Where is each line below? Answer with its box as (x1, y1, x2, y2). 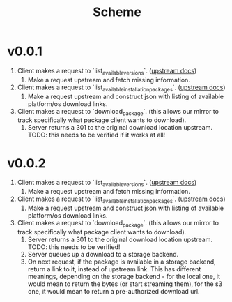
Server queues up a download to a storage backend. (27, 250, 179, 258)
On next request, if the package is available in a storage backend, (27, 257, 216, 266)
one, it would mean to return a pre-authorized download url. (27, 287, 200, 295)
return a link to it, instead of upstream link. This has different (27, 264, 201, 273)
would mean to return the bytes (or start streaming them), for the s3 (27, 280, 223, 288)
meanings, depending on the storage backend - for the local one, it (27, 272, 221, 280)
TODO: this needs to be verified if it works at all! (27, 130, 166, 139)
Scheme (93, 4, 141, 20)
